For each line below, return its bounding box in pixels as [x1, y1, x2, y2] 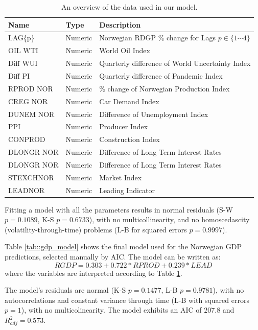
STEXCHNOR [8, 172, 54, 182]
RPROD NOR [8, 83, 53, 93]
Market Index [99, 172, 142, 182]
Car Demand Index [99, 96, 159, 106]
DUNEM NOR [8, 108, 55, 119]
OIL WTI [8, 45, 38, 56]
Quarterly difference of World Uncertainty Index [99, 58, 251, 68]
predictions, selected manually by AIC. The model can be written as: [5, 251, 221, 262]
